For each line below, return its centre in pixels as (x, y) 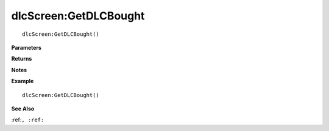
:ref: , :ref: (28, 120)
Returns (22, 59)
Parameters (27, 47)
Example (23, 81)
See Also (23, 109)
